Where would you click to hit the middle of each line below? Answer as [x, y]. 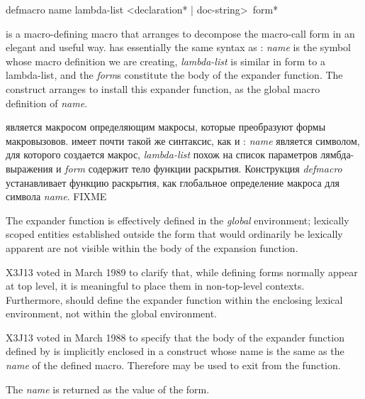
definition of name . [47, 103]
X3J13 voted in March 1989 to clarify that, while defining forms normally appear [182, 272]
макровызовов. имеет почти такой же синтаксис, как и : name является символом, [183, 140]
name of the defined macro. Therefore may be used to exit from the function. [173, 365]
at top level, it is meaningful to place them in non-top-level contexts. [155, 286]
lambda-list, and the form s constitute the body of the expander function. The [174, 75]
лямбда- [337, 154]
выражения [29, 168]
